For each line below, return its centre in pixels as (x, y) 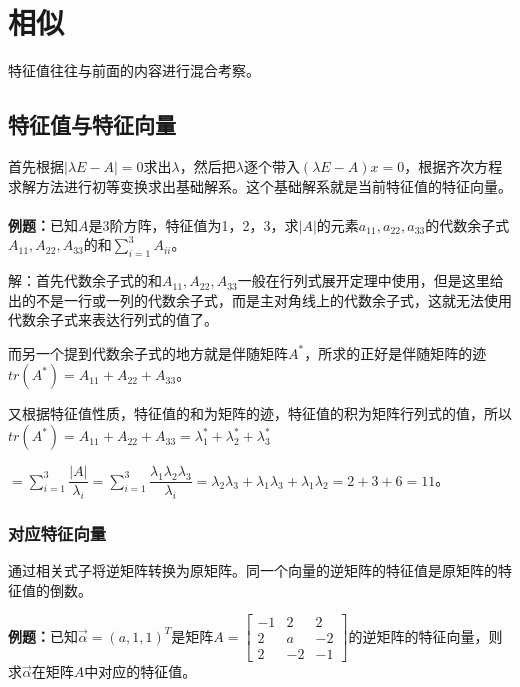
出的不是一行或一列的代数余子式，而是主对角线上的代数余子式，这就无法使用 (260, 299)
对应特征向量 (57, 532)
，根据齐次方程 (453, 165)
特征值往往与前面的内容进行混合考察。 (134, 70)
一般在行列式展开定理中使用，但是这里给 (370, 280)
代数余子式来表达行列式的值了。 (113, 319)
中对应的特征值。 (140, 671)
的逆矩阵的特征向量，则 (425, 635)
